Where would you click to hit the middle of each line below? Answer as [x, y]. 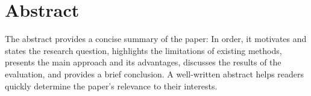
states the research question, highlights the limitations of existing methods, [143, 50]
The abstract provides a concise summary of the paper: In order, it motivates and [156, 39]
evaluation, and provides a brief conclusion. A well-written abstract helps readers [155, 73]
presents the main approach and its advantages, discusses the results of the [143, 62]
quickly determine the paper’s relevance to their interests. [111, 85]
